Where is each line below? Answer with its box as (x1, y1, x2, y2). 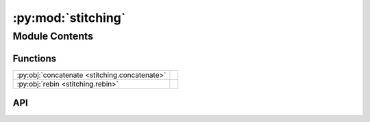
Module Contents (12, 30, 94, 42)
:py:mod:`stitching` (12, 10, 126, 25)
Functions (12, 52, 57, 64)
